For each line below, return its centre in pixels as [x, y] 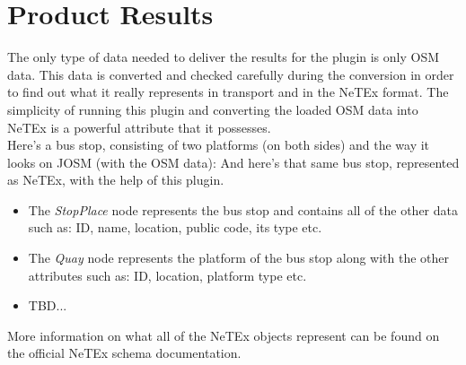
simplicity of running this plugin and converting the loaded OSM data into [213, 109]
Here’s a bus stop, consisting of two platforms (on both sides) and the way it [219, 145]
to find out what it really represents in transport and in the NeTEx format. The [228, 92]
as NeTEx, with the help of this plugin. [116, 180]
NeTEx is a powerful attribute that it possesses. [139, 127]
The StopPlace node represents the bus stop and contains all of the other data [243, 209]
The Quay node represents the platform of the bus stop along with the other [239, 258]
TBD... [48, 305]
